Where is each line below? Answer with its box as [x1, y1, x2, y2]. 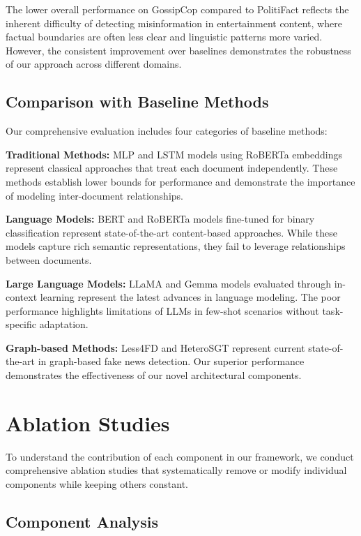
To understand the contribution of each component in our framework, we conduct [6, 449, 354, 463]
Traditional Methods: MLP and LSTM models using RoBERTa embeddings [6, 147, 342, 161]
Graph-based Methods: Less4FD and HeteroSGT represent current [6, 340, 305, 355]
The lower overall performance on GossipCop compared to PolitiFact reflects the [6, 2, 349, 16]
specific [6, 317, 37, 332]
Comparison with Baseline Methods [6, 91, 269, 112]
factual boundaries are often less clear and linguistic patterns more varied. [6, 29, 323, 44]
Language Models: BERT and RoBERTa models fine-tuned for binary [6, 211, 315, 226]
